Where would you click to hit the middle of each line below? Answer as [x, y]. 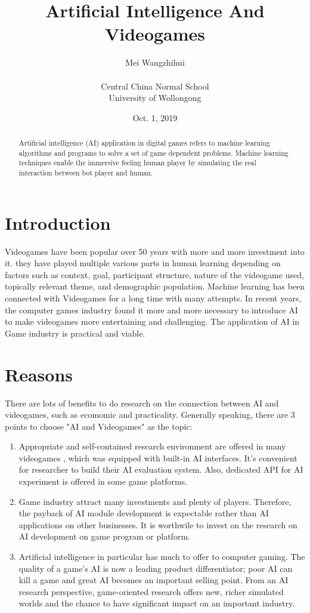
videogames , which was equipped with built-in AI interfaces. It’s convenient [158, 458]
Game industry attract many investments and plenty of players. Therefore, [155, 501]
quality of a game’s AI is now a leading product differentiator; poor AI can [156, 568]
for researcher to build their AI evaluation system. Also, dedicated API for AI [161, 469]
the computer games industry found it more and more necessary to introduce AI [151, 309]
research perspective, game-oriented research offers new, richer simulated [151, 591]
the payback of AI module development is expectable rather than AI [144, 513]
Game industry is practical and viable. [75, 333]
